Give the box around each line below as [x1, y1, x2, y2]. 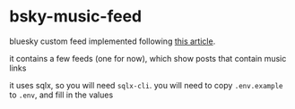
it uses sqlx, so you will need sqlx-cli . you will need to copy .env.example [9, 80, 283, 90]
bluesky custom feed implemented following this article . [9, 36, 216, 46]
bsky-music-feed [9, 6, 143, 27]
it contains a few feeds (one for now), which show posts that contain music [9, 53, 287, 63]
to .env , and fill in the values [9, 89, 114, 100]
